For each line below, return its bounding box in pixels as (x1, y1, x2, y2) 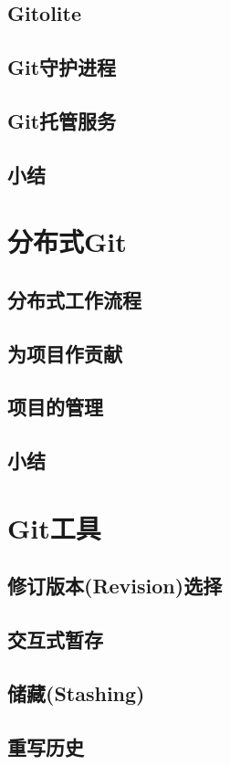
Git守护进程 (7, 53, 117, 81)
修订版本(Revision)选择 (7, 571, 223, 600)
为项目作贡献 (7, 339, 122, 367)
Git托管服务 (7, 106, 117, 134)
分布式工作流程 (7, 285, 141, 313)
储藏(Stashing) (7, 678, 145, 707)
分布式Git (7, 223, 127, 260)
